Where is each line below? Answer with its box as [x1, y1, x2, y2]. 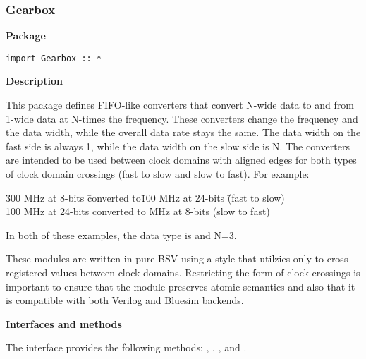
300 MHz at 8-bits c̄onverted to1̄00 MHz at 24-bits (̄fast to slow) [6, 190, 285, 205]
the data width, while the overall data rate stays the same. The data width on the [6, 125, 361, 140]
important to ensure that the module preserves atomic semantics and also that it [6, 279, 355, 293]
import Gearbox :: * [6, 53, 102, 63]
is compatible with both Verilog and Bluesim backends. [6, 293, 244, 308]
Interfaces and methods [6, 316, 122, 331]
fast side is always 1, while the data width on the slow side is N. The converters [6, 138, 350, 153]
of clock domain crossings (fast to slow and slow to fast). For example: [6, 166, 310, 181]
